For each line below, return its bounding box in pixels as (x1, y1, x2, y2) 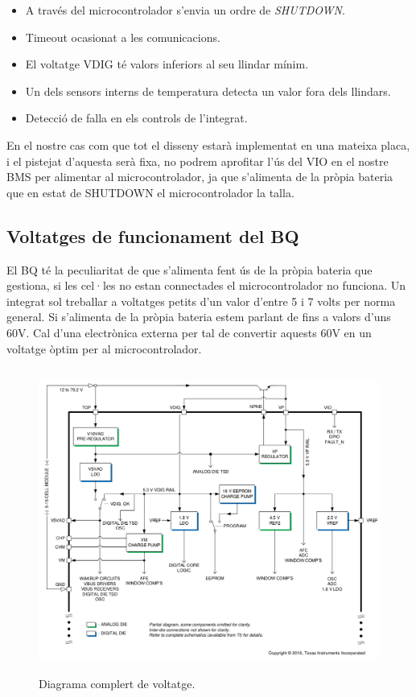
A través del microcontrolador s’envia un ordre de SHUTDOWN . (25, 2, 345, 18)
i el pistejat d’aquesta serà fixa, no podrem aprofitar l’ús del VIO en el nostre (6, 152, 389, 169)
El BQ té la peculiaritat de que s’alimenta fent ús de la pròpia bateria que (6, 261, 373, 278)
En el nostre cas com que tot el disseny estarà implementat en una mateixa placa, (6, 136, 410, 153)
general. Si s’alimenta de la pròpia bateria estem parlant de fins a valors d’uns (6, 308, 391, 325)
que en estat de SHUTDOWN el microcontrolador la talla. (6, 184, 294, 200)
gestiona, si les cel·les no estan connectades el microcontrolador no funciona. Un (6, 277, 406, 294)
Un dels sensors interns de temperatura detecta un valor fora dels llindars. (25, 82, 391, 99)
